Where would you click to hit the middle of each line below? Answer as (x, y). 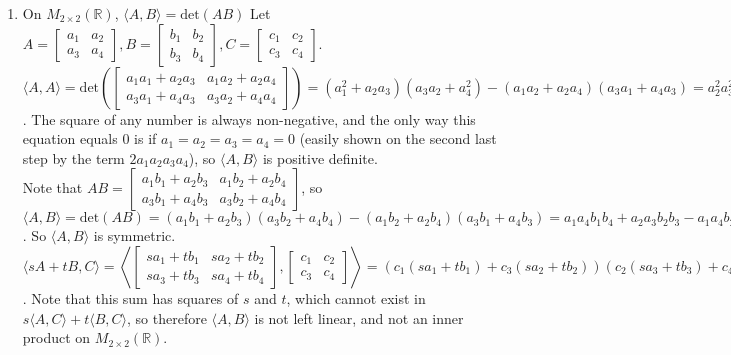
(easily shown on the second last (398, 138)
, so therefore (167, 317)
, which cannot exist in (356, 297)
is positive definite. (320, 157)
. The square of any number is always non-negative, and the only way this (249, 118)
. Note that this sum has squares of (130, 297)
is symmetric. (134, 235)
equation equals (70, 138)
